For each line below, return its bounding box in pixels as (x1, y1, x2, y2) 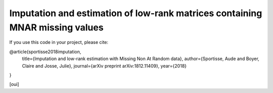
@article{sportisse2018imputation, (9, 49, 81, 55)
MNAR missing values (9, 22, 104, 33)
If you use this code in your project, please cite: (9, 39, 109, 45)
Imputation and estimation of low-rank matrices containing (9, 8, 262, 19)
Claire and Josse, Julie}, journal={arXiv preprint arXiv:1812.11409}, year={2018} (22, 63, 187, 69)
